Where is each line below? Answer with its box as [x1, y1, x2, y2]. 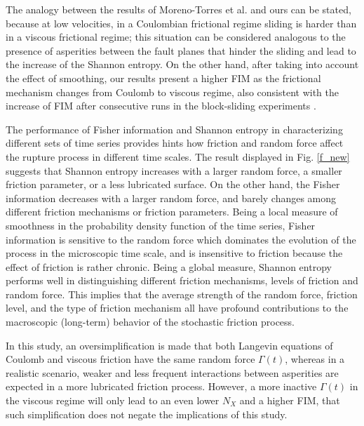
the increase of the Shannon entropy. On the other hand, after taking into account [6, 57, 359, 72]
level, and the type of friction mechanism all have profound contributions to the [6, 300, 349, 315]
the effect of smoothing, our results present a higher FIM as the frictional [6, 70, 321, 85]
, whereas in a [285, 352, 345, 366]
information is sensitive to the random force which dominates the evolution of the [6, 232, 356, 246]
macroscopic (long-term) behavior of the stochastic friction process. [6, 314, 295, 329]
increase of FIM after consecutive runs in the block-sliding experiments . [6, 98, 316, 113]
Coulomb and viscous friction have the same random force [6, 352, 255, 366]
